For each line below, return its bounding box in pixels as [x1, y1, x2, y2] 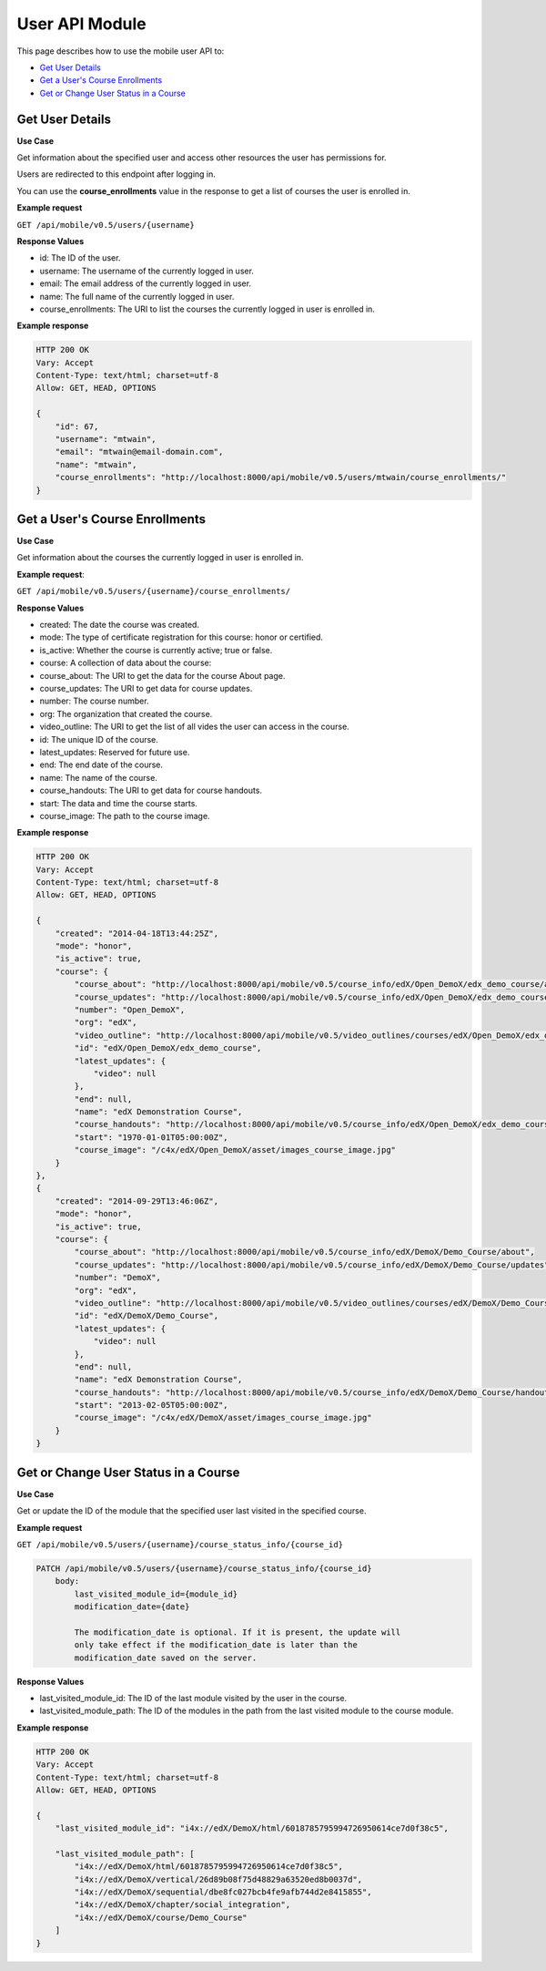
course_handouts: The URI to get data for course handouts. [39, 785, 263, 796]
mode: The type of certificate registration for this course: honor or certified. [39, 631, 323, 642]
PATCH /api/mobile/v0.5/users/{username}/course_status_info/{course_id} [35, 1563, 372, 1574]
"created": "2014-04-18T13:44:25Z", [55, 928, 218, 939]
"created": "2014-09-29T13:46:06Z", [55, 1196, 218, 1206]
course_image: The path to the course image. [39, 810, 210, 821]
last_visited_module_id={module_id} [74, 1588, 238, 1599]
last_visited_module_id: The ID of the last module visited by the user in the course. [39, 1693, 348, 1704]
